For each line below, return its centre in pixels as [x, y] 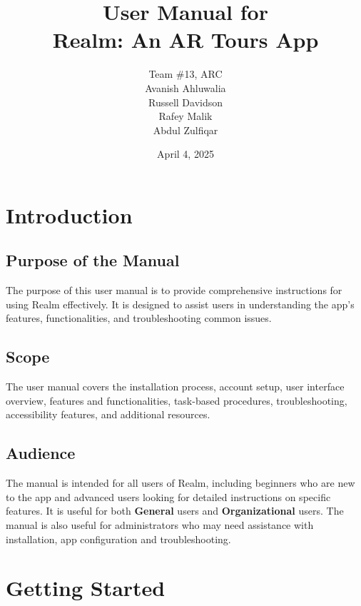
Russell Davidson [185, 102]
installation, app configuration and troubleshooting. [118, 539]
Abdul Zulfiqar [185, 130]
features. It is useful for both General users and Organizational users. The [175, 511]
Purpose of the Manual [93, 260]
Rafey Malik [185, 116]
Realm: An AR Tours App [185, 40]
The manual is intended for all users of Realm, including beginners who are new [180, 483]
